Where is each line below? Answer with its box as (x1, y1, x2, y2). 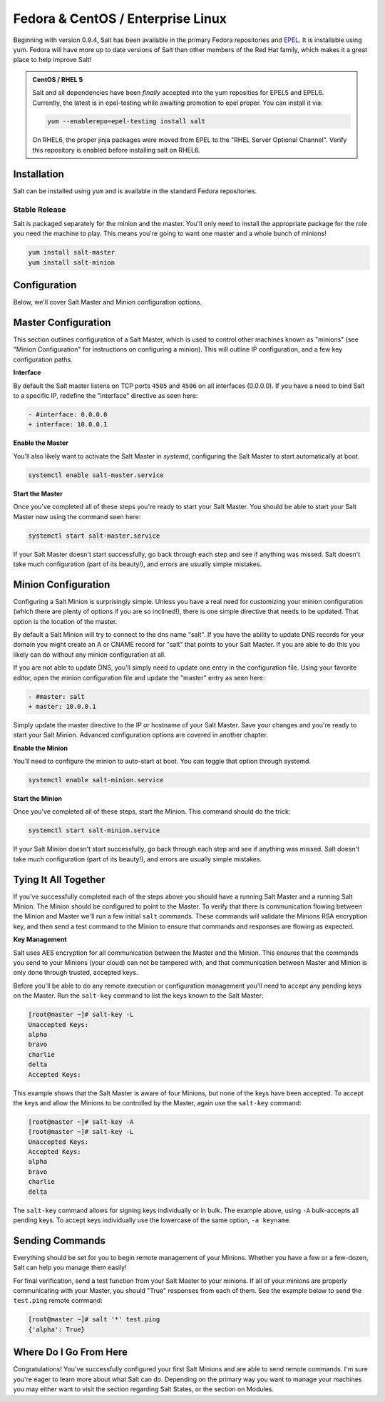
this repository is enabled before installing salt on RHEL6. (32, 145, 200, 154)
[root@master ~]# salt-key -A (28, 1117, 134, 1126)
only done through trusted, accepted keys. (13, 968, 138, 977)
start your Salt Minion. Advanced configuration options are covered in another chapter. (13, 731, 268, 740)
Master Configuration (13, 316, 111, 328)
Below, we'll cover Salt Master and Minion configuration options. (13, 298, 202, 307)
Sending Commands (13, 1234, 106, 1247)
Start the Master (13, 489, 63, 498)
